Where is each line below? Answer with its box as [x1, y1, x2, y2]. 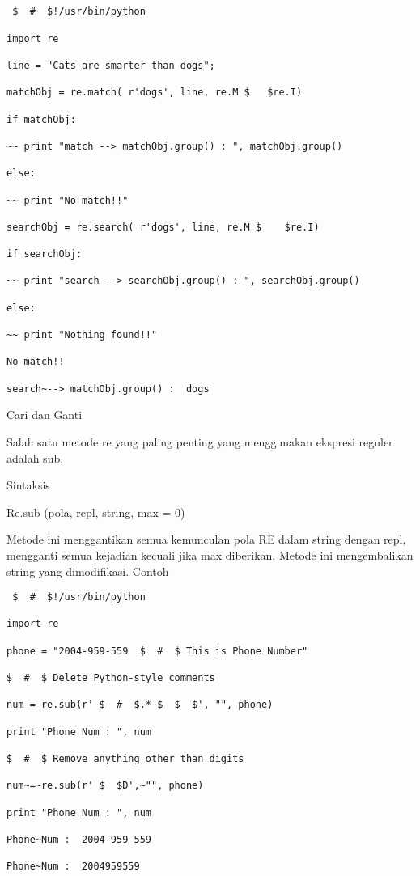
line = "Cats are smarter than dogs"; [6, 59, 215, 71]
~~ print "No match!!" [6, 194, 129, 206]
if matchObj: [6, 113, 76, 125]
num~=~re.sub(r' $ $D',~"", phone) [6, 780, 204, 792]
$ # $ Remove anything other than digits [6, 752, 244, 764]
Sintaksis [6, 476, 50, 493]
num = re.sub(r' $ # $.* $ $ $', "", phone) [6, 699, 274, 711]
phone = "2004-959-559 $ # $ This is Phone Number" [6, 645, 308, 657]
